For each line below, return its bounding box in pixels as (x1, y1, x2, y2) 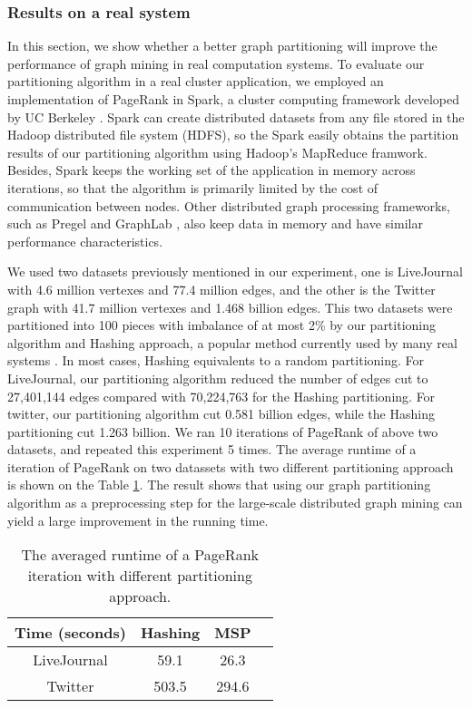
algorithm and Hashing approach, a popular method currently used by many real (7, 333, 457, 352)
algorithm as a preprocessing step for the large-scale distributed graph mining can (7, 493, 463, 512)
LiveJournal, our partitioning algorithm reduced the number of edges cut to (7, 368, 428, 387)
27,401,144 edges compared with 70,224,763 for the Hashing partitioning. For (7, 386, 436, 405)
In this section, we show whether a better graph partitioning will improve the (7, 36, 438, 55)
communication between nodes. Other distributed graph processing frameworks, (7, 196, 450, 215)
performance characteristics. (7, 231, 163, 250)
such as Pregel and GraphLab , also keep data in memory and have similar (7, 214, 423, 233)
